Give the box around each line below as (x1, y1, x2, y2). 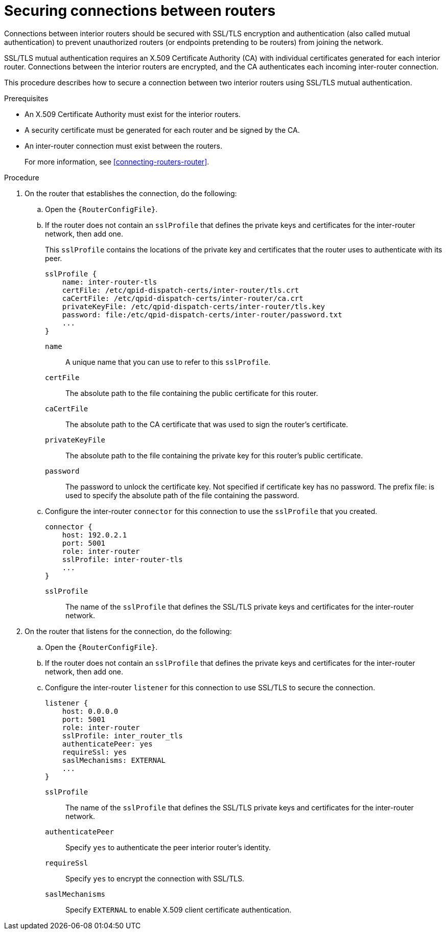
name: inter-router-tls (62, 277, 157, 286)
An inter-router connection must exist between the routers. (25, 141, 222, 150)
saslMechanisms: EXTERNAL (62, 756, 166, 764)
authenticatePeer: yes (62, 739, 153, 748)
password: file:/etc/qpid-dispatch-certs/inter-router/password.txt (62, 310, 342, 319)
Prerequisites (4, 94, 49, 103)
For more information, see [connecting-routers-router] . (25, 157, 209, 166)
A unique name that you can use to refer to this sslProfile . (65, 357, 271, 366)
